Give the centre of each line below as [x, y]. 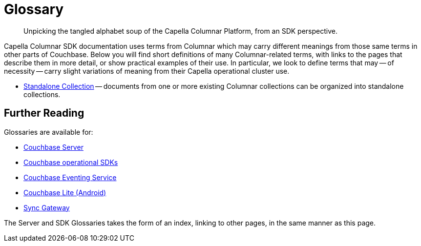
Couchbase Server [53, 147]
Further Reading [44, 113]
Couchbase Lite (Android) [65, 192]
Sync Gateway [47, 207]
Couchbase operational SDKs [71, 162]
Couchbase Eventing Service [70, 177]
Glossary [34, 9]
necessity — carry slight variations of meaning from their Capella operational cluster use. [147, 71]
